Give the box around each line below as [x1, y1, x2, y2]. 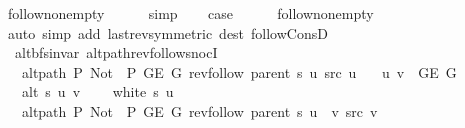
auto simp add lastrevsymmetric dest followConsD [7, 22, 328, 43]
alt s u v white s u [21, 81, 174, 102]
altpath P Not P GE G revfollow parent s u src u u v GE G [21, 61, 457, 82]
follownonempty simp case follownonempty [7, 3, 374, 23]
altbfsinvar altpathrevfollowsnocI [14, 42, 218, 63]
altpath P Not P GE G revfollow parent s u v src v [21, 100, 378, 121]
